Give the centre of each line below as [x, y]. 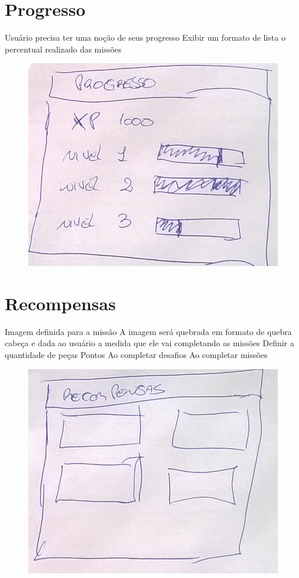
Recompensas [60, 303]
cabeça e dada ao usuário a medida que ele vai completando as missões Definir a [149, 343]
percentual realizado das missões [63, 49]
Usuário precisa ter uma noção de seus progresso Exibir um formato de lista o [145, 37]
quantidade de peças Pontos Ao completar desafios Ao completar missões [136, 354]
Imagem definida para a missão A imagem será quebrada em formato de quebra [148, 331]
